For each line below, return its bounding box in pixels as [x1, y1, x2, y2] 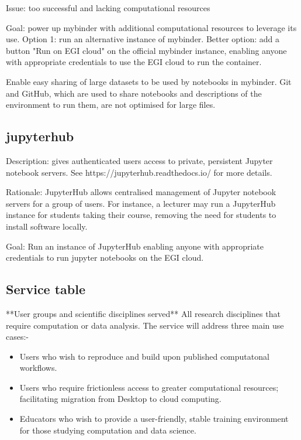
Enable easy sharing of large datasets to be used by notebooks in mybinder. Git [6, 75, 292, 87]
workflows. [19, 361, 57, 374]
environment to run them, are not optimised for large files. [6, 98, 216, 111]
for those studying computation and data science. [19, 424, 196, 436]
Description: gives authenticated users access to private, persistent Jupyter [6, 154, 273, 166]
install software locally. [6, 220, 88, 232]
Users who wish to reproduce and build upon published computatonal [19, 350, 269, 362]
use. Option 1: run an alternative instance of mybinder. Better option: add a [6, 33, 279, 45]
